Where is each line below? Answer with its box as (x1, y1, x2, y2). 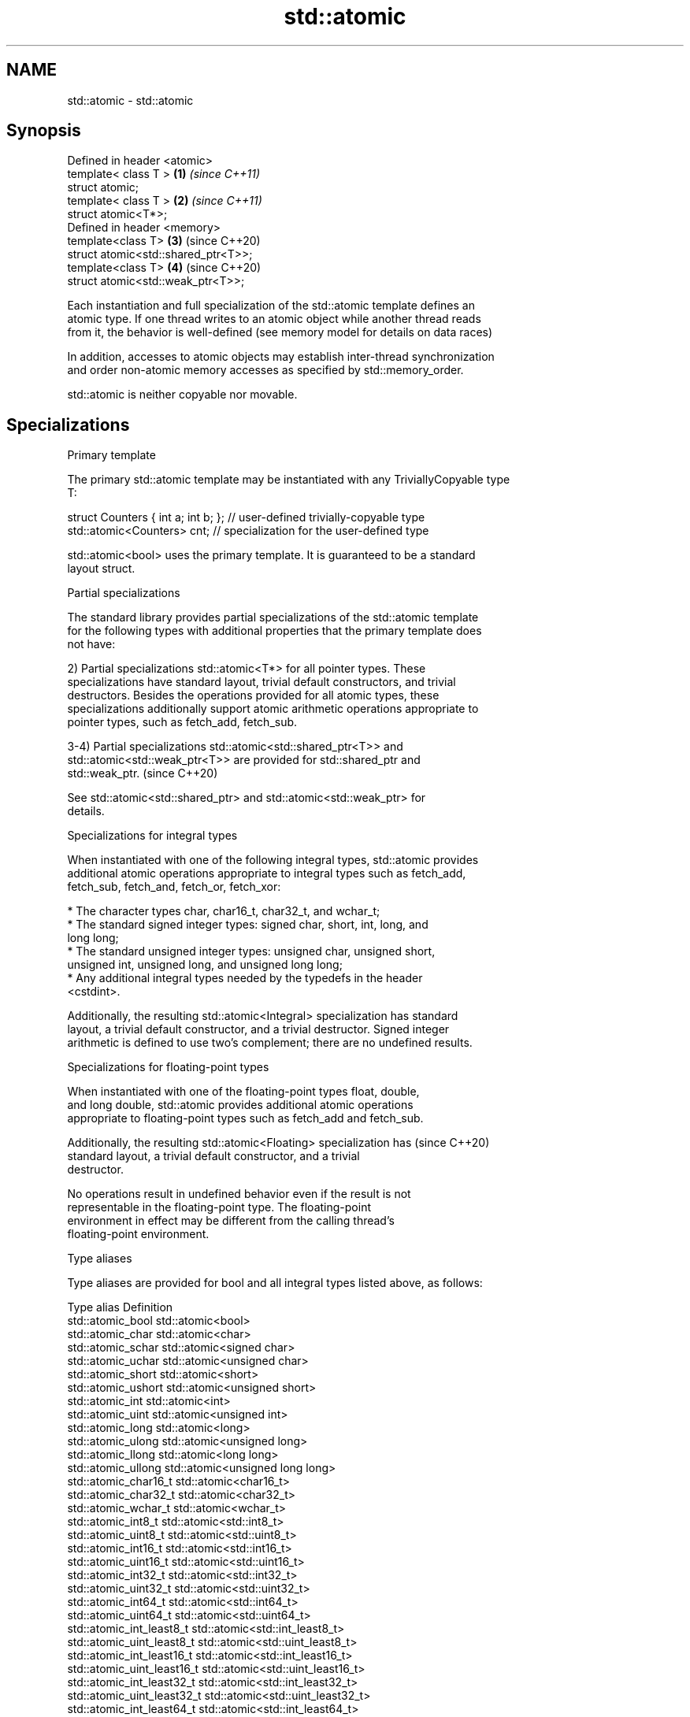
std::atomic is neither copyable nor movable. (67, 388, 298, 402)
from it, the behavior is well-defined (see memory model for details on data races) (67, 325, 493, 339)
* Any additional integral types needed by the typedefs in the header (67, 971, 423, 985)
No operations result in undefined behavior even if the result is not (67, 1187, 411, 1201)
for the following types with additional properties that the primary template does (67, 624, 482, 638)
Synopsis (6, 121, 81, 141)
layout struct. (67, 562, 135, 576)
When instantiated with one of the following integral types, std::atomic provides (67, 853, 479, 867)
